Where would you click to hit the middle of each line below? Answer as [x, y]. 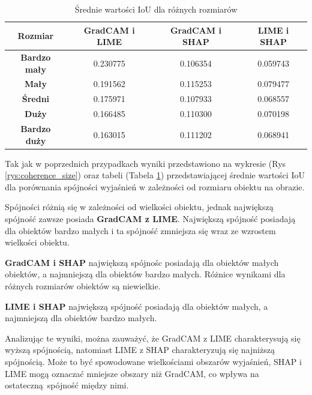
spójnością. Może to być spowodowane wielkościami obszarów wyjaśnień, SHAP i [153, 361]
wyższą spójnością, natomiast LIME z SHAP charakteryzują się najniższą [140, 350]
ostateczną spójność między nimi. [67, 385]
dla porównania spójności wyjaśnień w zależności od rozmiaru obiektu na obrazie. [155, 186]
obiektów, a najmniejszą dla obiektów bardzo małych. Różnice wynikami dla [145, 274]
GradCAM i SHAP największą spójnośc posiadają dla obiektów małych [142, 262]
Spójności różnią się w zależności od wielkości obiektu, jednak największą [139, 207]
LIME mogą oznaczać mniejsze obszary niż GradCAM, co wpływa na [132, 373]
